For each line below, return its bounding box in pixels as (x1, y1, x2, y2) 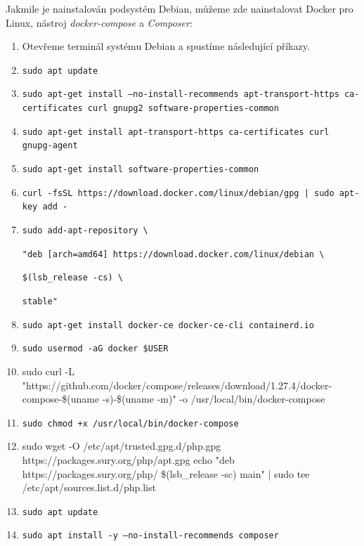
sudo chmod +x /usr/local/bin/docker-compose (22, 418, 239, 429)
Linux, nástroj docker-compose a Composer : (6, 15, 193, 30)
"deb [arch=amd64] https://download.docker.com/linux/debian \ (22, 249, 325, 259)
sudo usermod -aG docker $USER (22, 344, 169, 354)
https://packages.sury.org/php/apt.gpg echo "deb (22, 453, 235, 467)
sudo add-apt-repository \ (22, 226, 148, 236)
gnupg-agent (22, 141, 78, 151)
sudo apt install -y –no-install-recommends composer (22, 531, 279, 541)
